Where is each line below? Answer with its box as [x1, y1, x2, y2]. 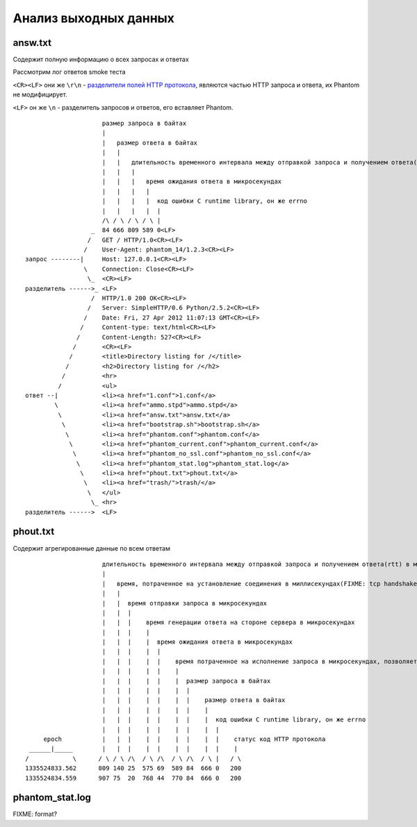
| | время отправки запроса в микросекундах [101, 599, 268, 607]
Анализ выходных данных [13, 10, 175, 26]
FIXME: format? [13, 810, 58, 819]
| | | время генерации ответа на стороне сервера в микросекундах [101, 619, 355, 626]
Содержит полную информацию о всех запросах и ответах [13, 56, 189, 64]
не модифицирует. [13, 90, 67, 99]
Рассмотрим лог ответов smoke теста [13, 68, 126, 76]
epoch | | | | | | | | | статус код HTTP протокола [43, 735, 326, 743]
